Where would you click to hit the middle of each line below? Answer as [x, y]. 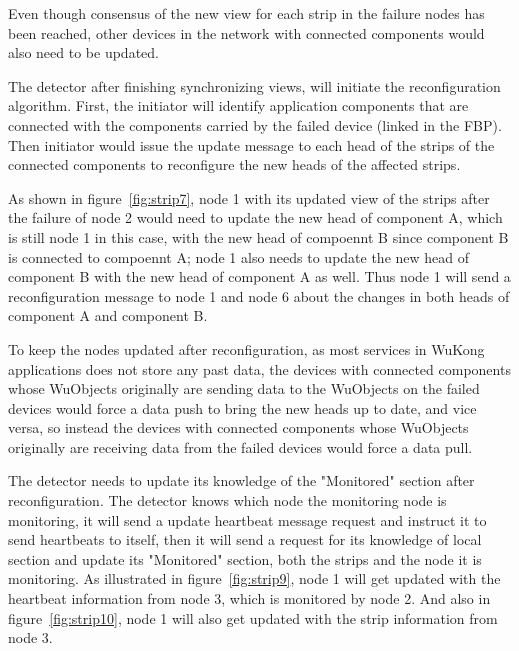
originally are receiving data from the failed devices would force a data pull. [240, 446]
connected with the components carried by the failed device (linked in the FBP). [255, 124]
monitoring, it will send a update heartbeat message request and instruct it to [247, 519]
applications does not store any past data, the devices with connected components [259, 368]
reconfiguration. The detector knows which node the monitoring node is [227, 500]
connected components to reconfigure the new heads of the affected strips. [234, 164]
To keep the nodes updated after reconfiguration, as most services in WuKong [246, 348]
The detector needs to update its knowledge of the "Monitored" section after [241, 480]
